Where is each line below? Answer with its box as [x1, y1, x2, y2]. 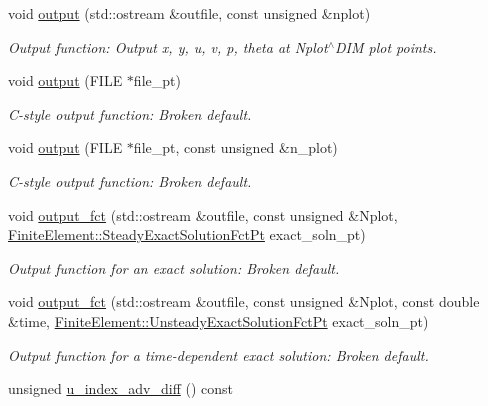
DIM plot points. [334, 36, 437, 57]
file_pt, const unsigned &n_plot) [133, 137, 338, 158]
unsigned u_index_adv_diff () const [8, 378, 233, 399]
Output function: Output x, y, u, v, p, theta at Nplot [8, 36, 328, 57]
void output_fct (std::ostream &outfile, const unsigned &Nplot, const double [8, 291, 480, 312]
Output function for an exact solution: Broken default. [8, 257, 340, 278]
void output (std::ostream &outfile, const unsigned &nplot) [8, 3, 371, 23]
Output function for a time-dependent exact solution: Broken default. [8, 344, 429, 365]
